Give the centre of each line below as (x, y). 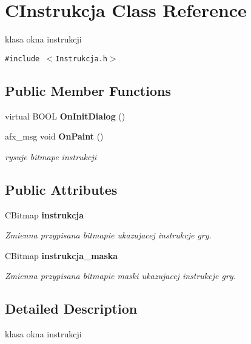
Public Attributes (61, 189)
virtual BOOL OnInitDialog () (65, 116)
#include (22, 59)
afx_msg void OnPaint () (54, 136)
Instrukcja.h (81, 59)
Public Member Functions (88, 90)
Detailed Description (71, 309)
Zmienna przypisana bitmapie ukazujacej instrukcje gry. (108, 235)
